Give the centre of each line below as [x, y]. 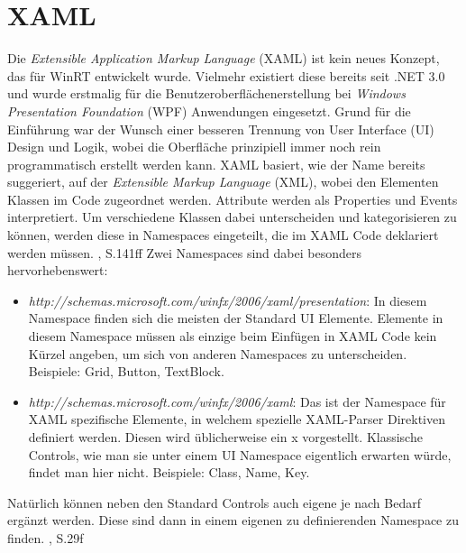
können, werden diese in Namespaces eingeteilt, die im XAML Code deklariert [223, 235]
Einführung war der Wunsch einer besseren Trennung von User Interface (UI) [221, 129]
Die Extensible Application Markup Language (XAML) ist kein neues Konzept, [224, 58]
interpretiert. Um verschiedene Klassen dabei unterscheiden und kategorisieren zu [232, 217]
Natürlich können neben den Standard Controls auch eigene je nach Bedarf [214, 502]
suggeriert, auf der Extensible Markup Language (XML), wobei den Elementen [223, 182]
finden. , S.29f [46, 537]
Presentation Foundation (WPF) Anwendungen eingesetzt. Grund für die [209, 111]
